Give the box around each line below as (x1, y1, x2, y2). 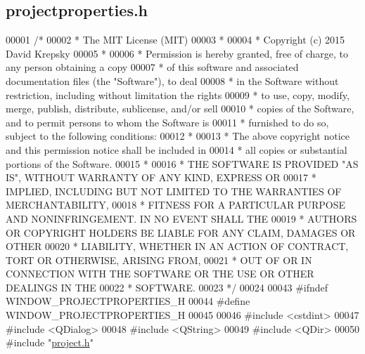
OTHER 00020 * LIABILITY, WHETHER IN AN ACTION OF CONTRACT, (6, 239, 349, 254)
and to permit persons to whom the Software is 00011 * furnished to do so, (6, 114, 329, 129)
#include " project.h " (6, 335, 94, 350)
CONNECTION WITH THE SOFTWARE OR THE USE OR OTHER (6, 266, 314, 281)
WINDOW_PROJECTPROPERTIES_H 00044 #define (6, 294, 250, 308)
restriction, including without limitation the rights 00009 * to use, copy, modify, (6, 87, 350, 102)
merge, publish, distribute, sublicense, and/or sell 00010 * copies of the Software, (6, 101, 354, 116)
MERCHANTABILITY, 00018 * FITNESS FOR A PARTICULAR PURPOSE (6, 197, 346, 212)
